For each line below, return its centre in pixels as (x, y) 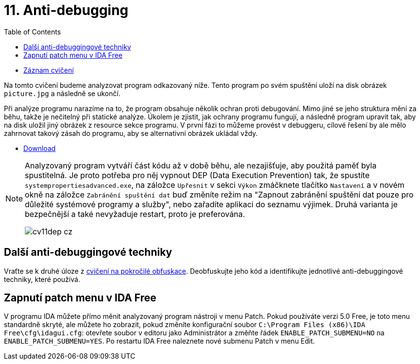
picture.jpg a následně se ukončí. (62, 93)
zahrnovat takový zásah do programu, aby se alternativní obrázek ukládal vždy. (131, 133)
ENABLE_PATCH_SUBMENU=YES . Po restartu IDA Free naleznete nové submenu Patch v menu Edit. (159, 341)
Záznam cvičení (49, 70)
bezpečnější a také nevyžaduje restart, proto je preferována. (135, 214)
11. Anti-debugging (66, 10)
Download (40, 148)
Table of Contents (33, 32)
